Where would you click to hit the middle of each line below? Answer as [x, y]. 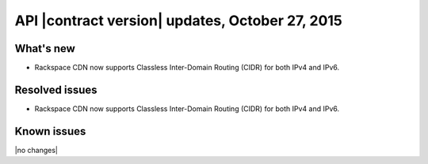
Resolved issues [56, 89]
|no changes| [36, 150]
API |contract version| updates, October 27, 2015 [178, 20]
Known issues [50, 131]
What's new [45, 48]
